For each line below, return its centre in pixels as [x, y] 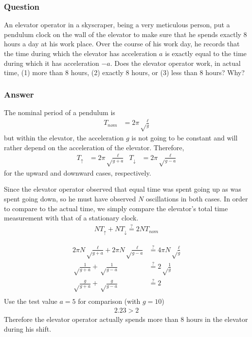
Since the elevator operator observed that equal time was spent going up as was [123, 189]
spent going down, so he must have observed [70, 199]
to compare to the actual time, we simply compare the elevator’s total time [116, 208]
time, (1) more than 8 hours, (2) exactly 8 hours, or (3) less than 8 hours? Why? [124, 72]
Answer [19, 94]
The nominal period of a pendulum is [60, 112]
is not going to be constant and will [185, 138]
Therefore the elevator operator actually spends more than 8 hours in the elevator [126, 319]
